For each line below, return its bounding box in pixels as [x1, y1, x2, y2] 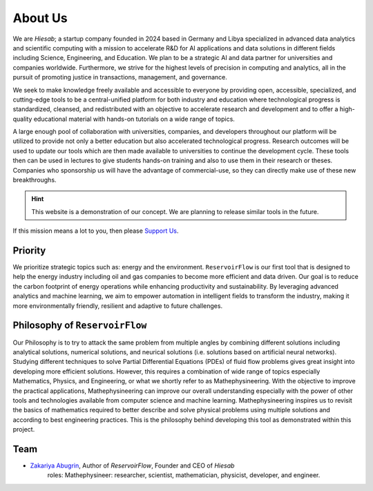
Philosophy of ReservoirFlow [12, 320, 147, 331]
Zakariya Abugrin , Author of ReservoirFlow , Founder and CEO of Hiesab [30, 461, 235, 470]
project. [12, 425, 35, 434]
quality [12, 115, 32, 123]
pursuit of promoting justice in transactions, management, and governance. [12, 73, 228, 81]
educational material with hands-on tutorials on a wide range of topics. [33, 115, 235, 123]
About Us [12, 10, 68, 26]
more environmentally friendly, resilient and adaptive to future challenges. [12, 301, 223, 310]
